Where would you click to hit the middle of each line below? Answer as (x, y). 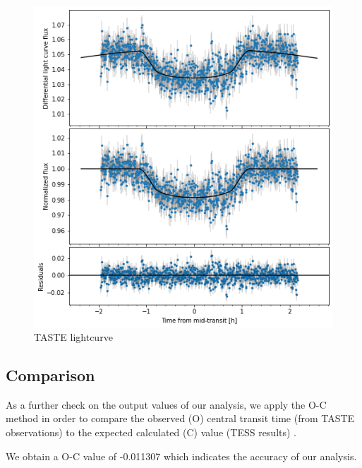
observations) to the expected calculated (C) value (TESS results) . (151, 432)
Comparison (50, 375)
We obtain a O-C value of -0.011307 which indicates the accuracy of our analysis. (181, 456)
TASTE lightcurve (73, 337)
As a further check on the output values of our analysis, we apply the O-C (166, 404)
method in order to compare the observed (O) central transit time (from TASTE (180, 418)
